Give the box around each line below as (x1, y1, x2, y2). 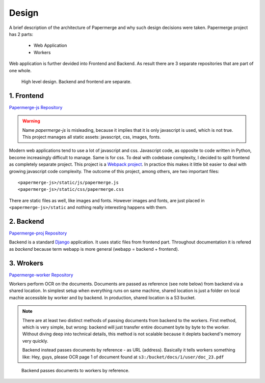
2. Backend (9, 217, 44, 226)
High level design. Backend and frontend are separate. (21, 79, 132, 85)
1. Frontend (9, 91, 44, 100)
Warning (22, 118, 40, 124)
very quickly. (22, 338, 49, 344)
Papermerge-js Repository (9, 104, 63, 110)
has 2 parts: (9, 31, 33, 37)
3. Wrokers (9, 259, 44, 267)
